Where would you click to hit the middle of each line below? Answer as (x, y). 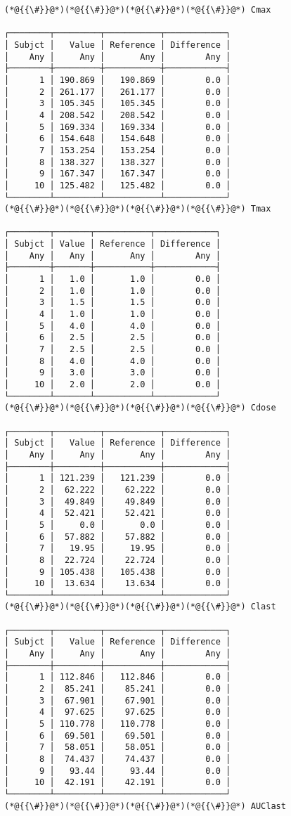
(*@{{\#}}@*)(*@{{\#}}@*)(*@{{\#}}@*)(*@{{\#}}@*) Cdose (140, 408)
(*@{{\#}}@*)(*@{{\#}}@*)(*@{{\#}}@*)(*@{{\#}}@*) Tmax (138, 209)
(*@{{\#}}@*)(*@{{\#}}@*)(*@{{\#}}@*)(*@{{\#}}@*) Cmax (138, 10)
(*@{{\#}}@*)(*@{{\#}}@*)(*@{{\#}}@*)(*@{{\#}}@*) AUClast (145, 806)
